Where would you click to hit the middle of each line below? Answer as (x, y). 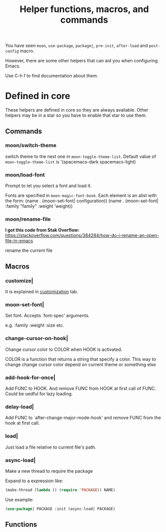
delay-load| (20, 407)
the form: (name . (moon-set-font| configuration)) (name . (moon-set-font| (82, 201)
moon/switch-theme (31, 145)
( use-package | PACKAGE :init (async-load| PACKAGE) (60, 509)
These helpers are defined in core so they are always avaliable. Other (77, 110)
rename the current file (29, 250)
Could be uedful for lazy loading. (39, 394)
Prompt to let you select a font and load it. (48, 186)
